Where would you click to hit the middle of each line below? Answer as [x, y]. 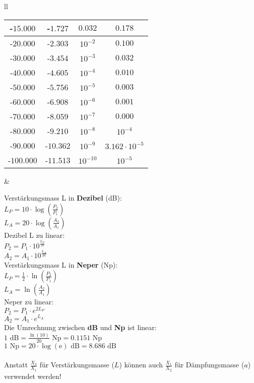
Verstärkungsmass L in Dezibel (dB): [63, 198]
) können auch [141, 365]
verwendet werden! [33, 376]
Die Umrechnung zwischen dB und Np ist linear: [80, 327]
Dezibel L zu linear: [35, 235]
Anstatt [16, 365]
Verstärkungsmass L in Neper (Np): [61, 264]
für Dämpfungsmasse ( [209, 365]
